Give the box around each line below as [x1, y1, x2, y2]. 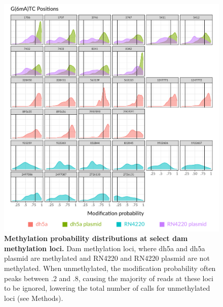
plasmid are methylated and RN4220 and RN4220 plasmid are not [4, 253, 210, 263]
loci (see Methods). [4, 292, 63, 303]
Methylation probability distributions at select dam [4, 233, 188, 244]
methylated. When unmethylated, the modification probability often [4, 263, 216, 273]
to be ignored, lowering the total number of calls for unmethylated [4, 283, 210, 293]
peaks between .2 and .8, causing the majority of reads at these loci [4, 272, 213, 283]
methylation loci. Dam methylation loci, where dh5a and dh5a [4, 243, 205, 253]
